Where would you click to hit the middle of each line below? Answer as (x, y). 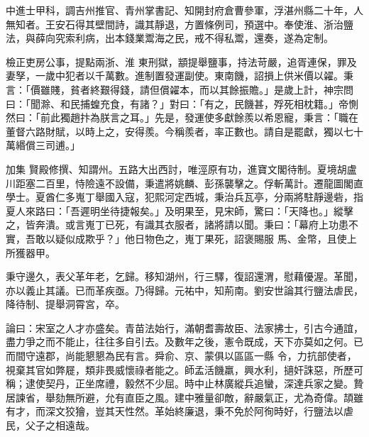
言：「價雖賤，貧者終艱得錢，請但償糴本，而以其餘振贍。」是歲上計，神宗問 (180, 89)
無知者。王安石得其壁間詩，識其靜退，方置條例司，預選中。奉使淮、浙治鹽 (180, 24)
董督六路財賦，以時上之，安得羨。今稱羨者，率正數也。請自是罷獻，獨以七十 (184, 131)
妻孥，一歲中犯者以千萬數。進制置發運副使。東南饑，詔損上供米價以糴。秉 (180, 76)
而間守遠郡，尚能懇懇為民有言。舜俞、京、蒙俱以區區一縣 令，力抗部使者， (181, 356)
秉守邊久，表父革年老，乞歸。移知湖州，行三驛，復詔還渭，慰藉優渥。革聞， (184, 276)
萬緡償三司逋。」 (43, 145)
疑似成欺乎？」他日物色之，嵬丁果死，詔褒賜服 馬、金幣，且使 (201, 238)
